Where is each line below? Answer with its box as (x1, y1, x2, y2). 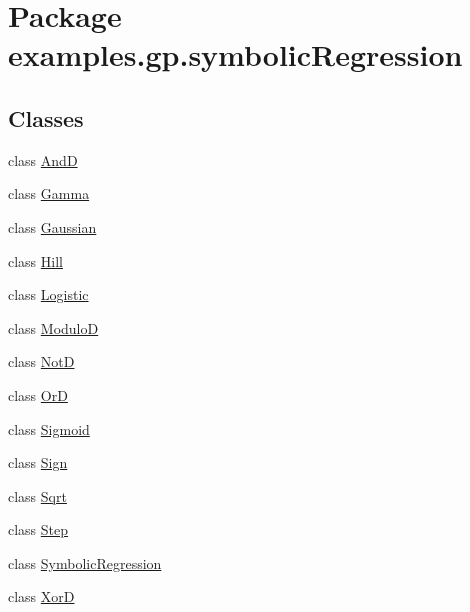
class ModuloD (8, 317, 99, 338)
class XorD (8, 586, 75, 607)
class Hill (8, 250, 63, 271)
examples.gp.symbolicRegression (8, 34, 463, 75)
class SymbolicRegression (8, 552, 162, 573)
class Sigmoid (8, 418, 90, 439)
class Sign (8, 452, 68, 473)
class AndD (8, 149, 78, 170)
